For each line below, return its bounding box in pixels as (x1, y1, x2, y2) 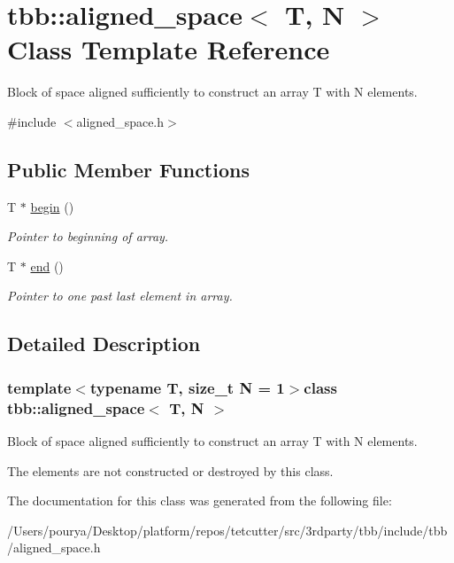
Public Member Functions (7, 155, 250, 183)
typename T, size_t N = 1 (89, 376, 285, 398)
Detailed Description (7, 330, 201, 357)
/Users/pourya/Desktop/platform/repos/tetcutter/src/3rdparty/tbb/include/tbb (7, 520, 448, 539)
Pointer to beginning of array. (7, 227, 169, 246)
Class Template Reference (7, 31, 330, 67)
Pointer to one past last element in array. (7, 286, 233, 305)
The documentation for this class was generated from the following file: (7, 491, 392, 510)
